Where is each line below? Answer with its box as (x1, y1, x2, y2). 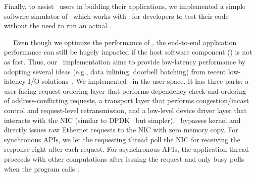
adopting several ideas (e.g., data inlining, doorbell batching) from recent (4, 66, 226, 76)
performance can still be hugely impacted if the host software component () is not (4, 47, 252, 57)
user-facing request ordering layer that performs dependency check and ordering (4, 85, 247, 96)
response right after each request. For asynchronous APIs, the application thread (4, 144, 249, 154)
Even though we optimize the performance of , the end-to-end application (13, 37, 237, 47)
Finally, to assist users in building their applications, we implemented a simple (4, 1, 246, 11)
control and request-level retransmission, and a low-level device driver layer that (4, 105, 247, 115)
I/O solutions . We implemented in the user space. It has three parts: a (28, 76, 249, 86)
